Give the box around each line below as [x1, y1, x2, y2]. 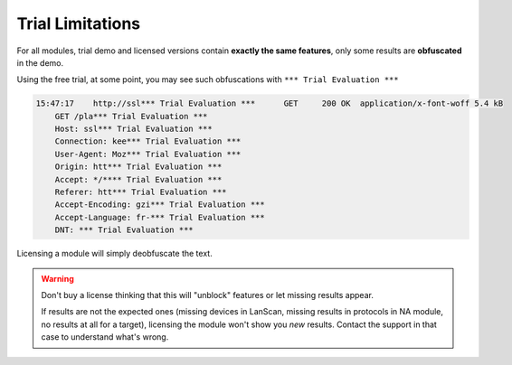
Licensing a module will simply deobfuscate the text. [16, 248, 213, 259]
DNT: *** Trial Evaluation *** [54, 225, 194, 235]
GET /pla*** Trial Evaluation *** [54, 111, 208, 121]
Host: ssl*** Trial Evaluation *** [54, 124, 213, 135]
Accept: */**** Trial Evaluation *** [54, 174, 223, 184]
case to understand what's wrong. [41, 332, 169, 342]
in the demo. [16, 57, 63, 68]
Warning [41, 273, 74, 284]
